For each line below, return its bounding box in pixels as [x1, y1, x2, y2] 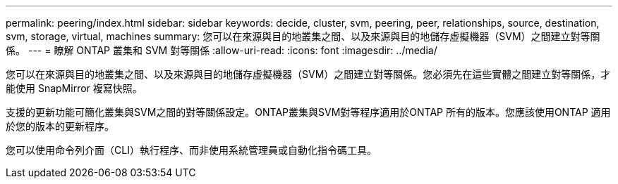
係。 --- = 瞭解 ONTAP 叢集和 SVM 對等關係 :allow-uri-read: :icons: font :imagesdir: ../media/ [6, 44, 437, 56]
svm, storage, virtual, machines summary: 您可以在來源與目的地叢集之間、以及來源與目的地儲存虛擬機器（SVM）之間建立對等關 [6, 30, 600, 42]
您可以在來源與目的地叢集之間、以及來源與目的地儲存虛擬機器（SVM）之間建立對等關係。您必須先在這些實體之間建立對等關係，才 [6, 68, 611, 80]
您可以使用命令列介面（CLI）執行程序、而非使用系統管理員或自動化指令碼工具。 [6, 144, 377, 156]
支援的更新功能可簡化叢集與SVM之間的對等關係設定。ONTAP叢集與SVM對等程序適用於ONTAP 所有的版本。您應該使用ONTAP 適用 [6, 106, 611, 118]
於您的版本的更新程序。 [6, 120, 114, 132]
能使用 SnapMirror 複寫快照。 [6, 82, 143, 94]
